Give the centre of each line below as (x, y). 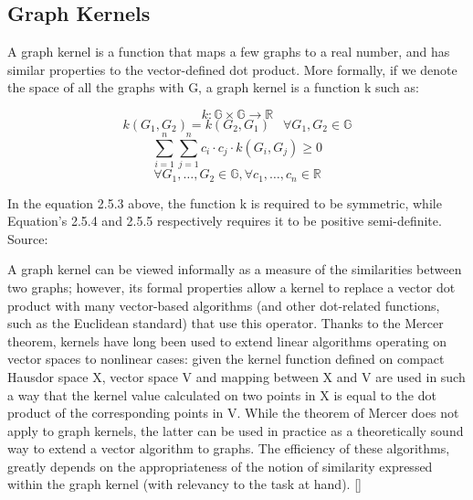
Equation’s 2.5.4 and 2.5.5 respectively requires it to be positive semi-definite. (225, 221)
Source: (28, 238)
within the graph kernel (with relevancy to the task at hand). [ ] (184, 484)
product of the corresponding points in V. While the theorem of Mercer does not (233, 413)
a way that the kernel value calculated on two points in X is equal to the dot (222, 394)
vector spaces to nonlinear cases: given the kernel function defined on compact (226, 359)
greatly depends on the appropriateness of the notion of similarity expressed (220, 466)
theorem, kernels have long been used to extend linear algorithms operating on (227, 340)
